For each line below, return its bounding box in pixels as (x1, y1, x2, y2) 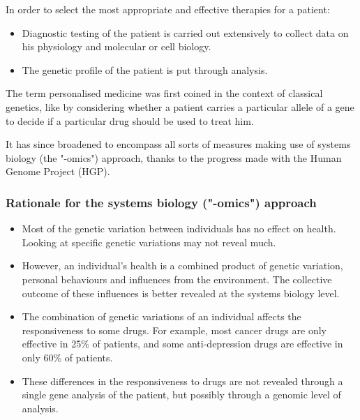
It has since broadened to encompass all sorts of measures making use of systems (6, 137, 351, 151)
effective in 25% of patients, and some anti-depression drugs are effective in (22, 336, 343, 351)
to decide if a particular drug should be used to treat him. (6, 113, 254, 128)
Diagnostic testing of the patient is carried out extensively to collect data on (22, 25, 349, 40)
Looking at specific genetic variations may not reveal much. (22, 234, 276, 249)
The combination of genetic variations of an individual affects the (22, 309, 301, 324)
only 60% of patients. (22, 350, 113, 364)
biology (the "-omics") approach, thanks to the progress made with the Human (6, 150, 342, 165)
